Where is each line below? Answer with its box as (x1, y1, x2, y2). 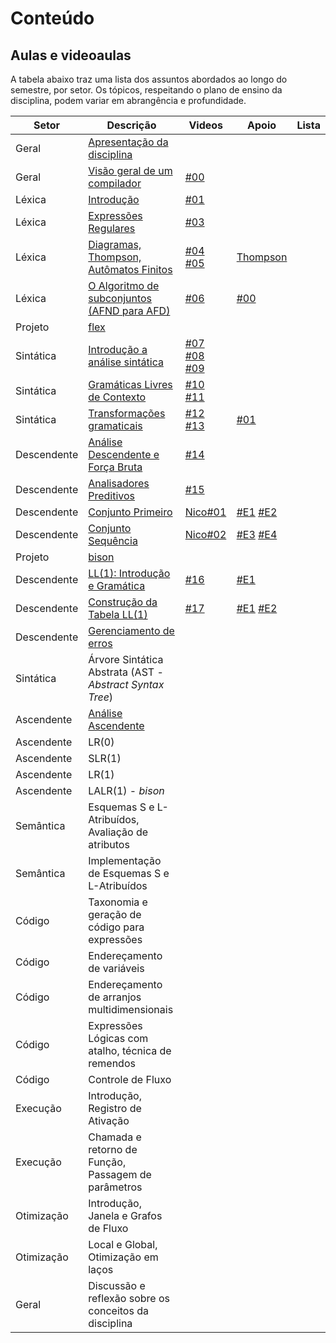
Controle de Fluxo (88, 1073, 172, 1086)
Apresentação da (88, 135, 169, 149)
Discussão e (88, 1279, 146, 1292)
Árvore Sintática (88, 653, 164, 666)
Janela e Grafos (88, 1209, 163, 1222)
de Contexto (88, 390, 147, 404)
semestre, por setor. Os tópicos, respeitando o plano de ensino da (10, 84, 283, 96)
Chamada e (88, 1130, 142, 1144)
